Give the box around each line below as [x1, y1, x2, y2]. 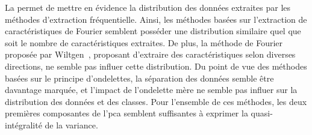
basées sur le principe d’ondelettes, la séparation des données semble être [5, 71, 274, 84]
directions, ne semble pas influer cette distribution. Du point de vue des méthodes [5, 59, 307, 72]
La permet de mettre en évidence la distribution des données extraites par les [5, 1, 291, 13]
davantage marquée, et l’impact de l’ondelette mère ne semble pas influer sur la [5, 83, 298, 96]
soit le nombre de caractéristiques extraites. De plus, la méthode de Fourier [5, 36, 283, 49]
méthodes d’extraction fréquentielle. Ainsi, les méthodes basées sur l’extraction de [5, 13, 307, 25]
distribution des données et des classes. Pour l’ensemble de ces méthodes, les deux [5, 95, 307, 107]
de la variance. [45, 118, 98, 131]
